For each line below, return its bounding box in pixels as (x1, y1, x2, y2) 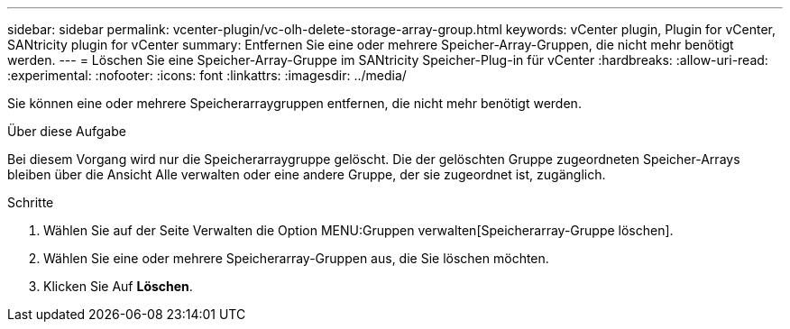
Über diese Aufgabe (7, 123, 126, 139)
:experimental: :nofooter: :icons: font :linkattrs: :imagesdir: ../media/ (7, 68, 407, 83)
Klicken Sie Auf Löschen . (43, 279, 193, 294)
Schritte (7, 195, 54, 210)
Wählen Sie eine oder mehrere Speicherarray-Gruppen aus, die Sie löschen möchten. (43, 251, 549, 266)
